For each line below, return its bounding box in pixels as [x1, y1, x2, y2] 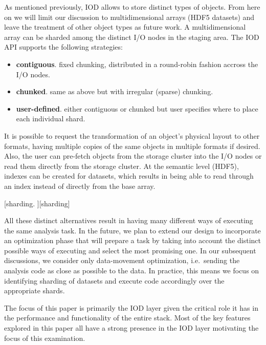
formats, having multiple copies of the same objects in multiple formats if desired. [4, 140, 260, 151]
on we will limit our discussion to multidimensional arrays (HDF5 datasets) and [4, 11, 255, 22]
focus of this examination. [4, 332, 85, 343]
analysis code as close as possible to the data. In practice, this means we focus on [4, 265, 259, 276]
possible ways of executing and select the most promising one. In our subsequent [4, 245, 256, 255]
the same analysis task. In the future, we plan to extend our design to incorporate [4, 225, 261, 235]
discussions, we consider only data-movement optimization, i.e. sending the [4, 255, 240, 266]
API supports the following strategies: [4, 41, 123, 52]
